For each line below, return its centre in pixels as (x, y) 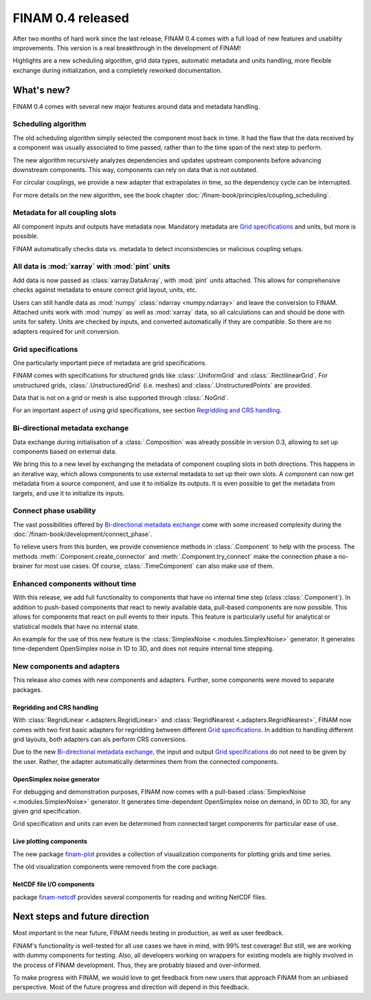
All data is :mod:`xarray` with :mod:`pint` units (92, 266)
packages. (27, 690)
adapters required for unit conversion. (66, 331)
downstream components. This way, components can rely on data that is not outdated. (135, 169)
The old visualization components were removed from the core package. (116, 866)
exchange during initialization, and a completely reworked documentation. (117, 70)
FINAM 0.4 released (71, 18)
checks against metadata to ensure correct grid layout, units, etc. (105, 290)
